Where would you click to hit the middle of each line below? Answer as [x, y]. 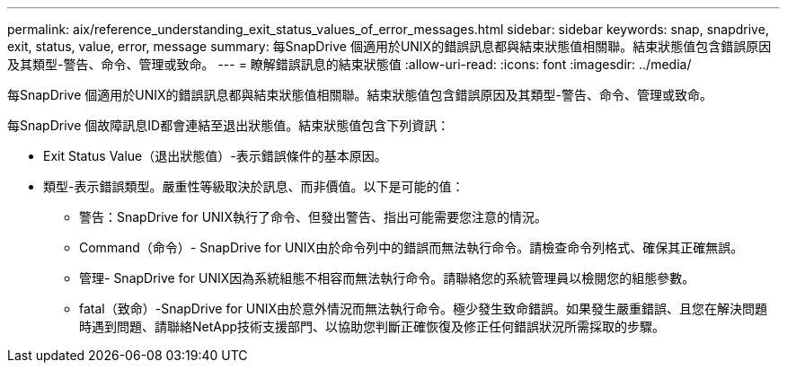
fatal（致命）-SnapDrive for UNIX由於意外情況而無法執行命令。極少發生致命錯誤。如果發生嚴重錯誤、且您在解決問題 [424, 308]
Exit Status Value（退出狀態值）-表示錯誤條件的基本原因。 [215, 156]
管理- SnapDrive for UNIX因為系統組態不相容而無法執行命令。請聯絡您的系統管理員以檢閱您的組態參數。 [387, 278]
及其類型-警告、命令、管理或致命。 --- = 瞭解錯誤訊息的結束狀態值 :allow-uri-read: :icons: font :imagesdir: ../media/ [349, 64]
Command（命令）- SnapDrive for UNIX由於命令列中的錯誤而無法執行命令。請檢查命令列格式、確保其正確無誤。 [411, 247]
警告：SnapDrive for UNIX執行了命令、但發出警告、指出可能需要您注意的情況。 [313, 217]
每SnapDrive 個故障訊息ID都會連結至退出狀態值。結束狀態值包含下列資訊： [229, 125]
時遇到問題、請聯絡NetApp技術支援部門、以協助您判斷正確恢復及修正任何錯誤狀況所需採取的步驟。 [372, 326]
